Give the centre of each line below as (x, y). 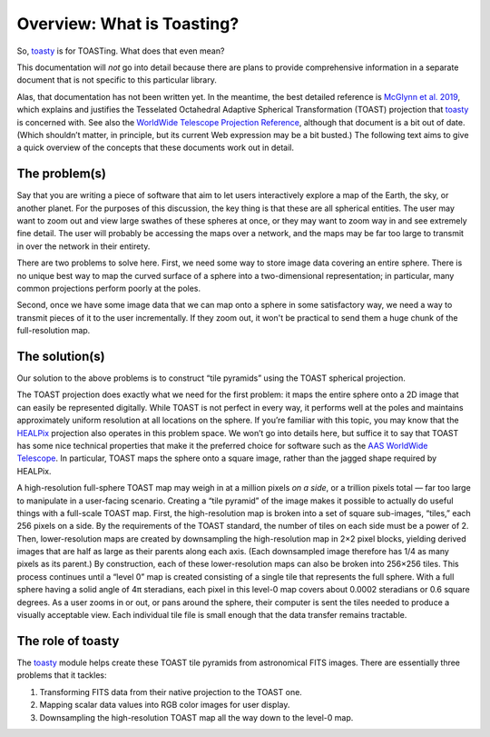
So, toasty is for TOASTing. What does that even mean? (121, 51)
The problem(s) (61, 174)
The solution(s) (61, 356)
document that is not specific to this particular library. (117, 80)
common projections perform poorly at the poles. (109, 288)
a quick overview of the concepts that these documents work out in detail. (156, 148)
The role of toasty (68, 641)
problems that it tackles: (62, 675)
